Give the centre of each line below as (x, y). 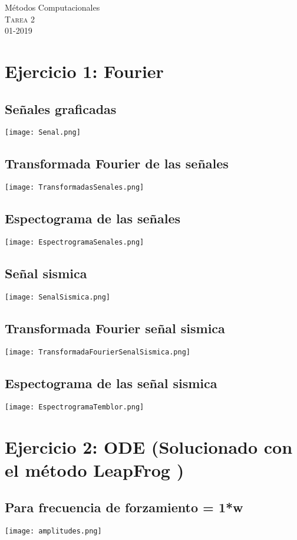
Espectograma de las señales (93, 218)
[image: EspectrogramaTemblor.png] (75, 407)
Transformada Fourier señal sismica (115, 328)
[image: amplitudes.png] (53, 531)
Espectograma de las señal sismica (111, 383)
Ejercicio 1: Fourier (84, 71)
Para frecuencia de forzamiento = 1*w (124, 507)
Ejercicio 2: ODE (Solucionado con (149, 446)
